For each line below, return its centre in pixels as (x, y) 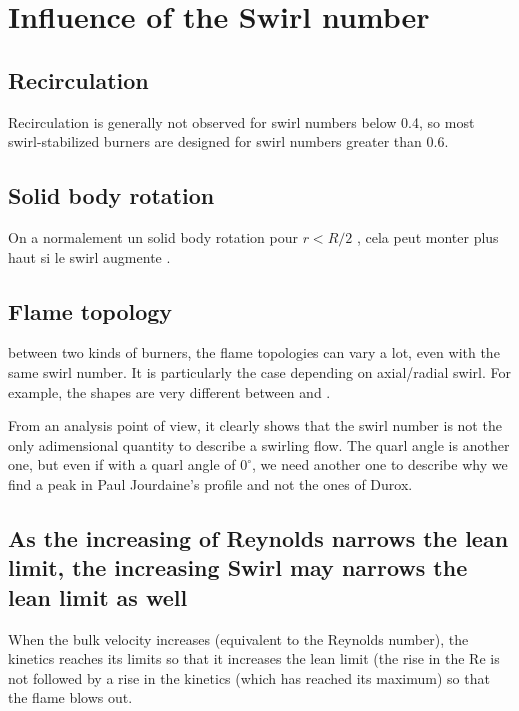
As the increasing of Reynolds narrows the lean (258, 537)
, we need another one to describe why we (380, 464)
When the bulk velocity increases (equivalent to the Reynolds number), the (238, 638)
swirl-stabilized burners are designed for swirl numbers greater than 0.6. (228, 141)
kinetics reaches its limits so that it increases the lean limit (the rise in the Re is (254, 658)
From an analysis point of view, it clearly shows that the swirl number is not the (255, 425)
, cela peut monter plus (427, 236)
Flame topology (90, 310)
